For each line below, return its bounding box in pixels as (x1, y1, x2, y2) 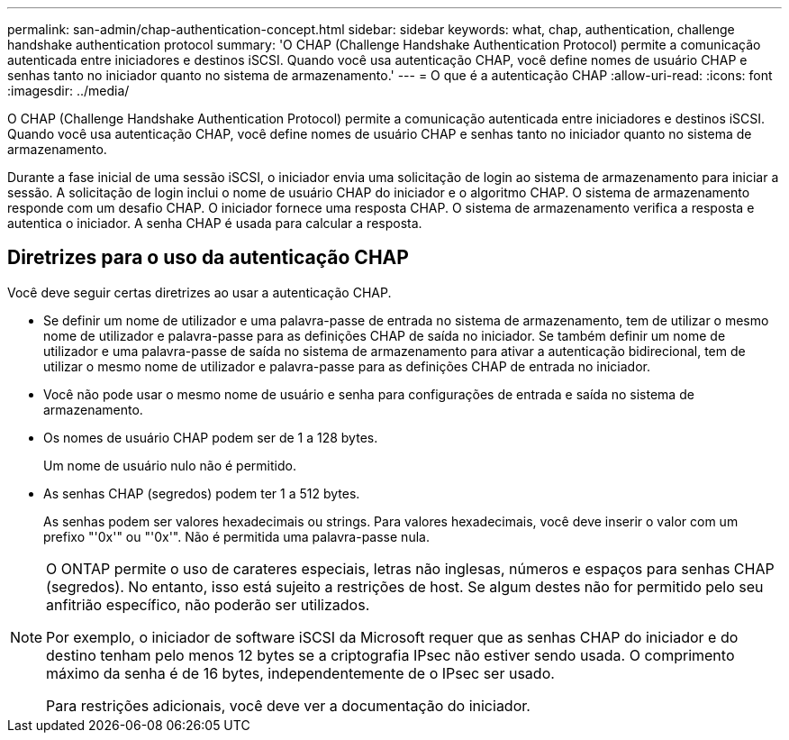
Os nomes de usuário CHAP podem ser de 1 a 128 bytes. (43, 429, 378, 445)
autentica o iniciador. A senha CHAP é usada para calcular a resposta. (7, 215, 422, 231)
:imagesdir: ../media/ (7, 83, 130, 98)
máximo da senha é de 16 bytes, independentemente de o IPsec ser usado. (46, 663, 555, 682)
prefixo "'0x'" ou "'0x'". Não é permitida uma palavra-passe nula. (43, 528, 430, 544)
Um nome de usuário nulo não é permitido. (43, 457, 296, 473)
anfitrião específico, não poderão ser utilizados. (46, 595, 370, 614)
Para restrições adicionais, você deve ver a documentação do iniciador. (46, 696, 531, 715)
